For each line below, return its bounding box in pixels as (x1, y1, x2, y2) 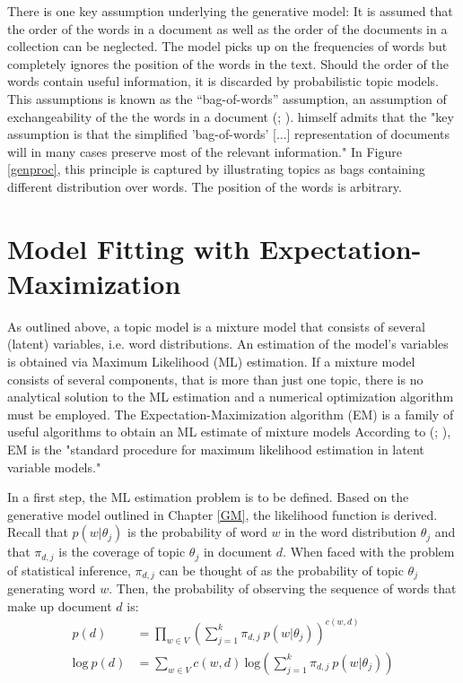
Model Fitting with (7, 229, 250, 266)
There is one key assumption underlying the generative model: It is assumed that (7, 2, 453, 20)
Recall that (7, 523, 68, 541)
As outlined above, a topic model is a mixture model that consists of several (7, 316, 426, 335)
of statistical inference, (7, 560, 131, 579)
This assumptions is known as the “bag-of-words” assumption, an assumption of (7, 89, 447, 108)
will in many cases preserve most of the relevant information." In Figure (7, 142, 402, 160)
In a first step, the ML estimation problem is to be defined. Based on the (7, 488, 409, 506)
